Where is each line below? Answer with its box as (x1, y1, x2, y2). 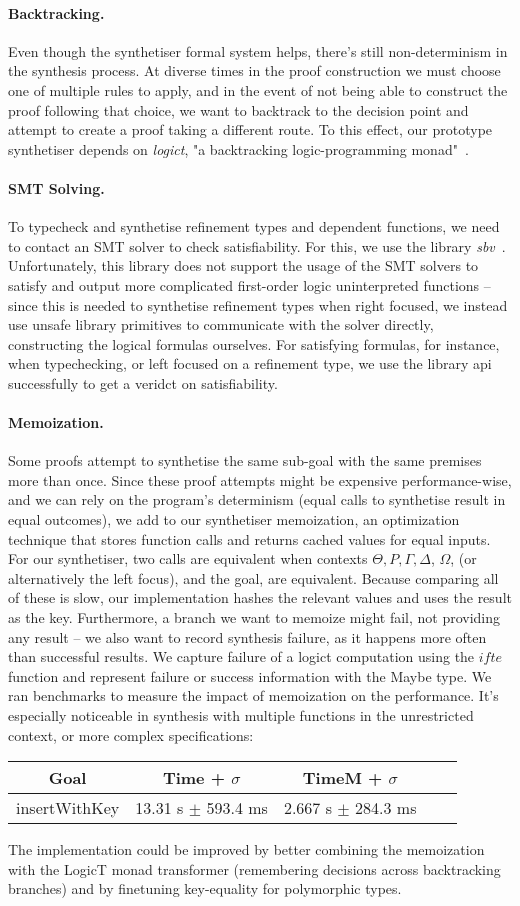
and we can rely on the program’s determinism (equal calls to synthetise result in (8, 489, 506, 510)
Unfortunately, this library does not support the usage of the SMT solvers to (8, 255, 479, 276)
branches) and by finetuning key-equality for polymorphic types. (8, 878, 402, 899)
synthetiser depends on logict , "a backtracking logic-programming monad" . (8, 138, 469, 159)
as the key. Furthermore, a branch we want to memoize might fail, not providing (8, 607, 501, 628)
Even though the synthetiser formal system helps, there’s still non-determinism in (8, 40, 508, 61)
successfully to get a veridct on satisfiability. (8, 372, 278, 393)
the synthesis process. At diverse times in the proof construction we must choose (8, 60, 501, 81)
